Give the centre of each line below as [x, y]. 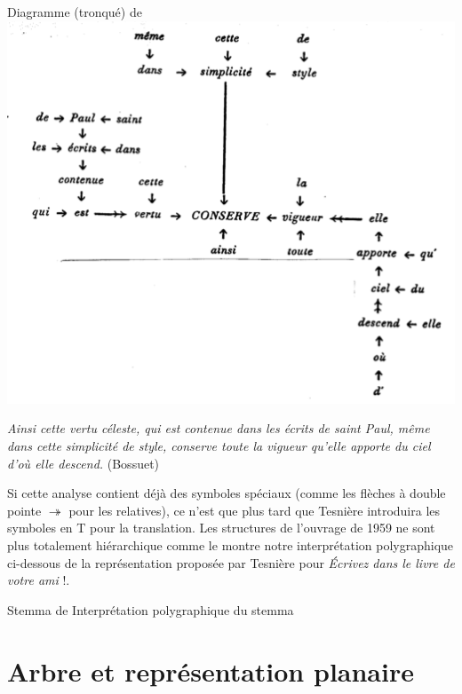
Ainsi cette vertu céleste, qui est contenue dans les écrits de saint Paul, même [219, 428]
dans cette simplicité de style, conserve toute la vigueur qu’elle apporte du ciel [219, 446]
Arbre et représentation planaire [211, 670]
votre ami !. [39, 580]
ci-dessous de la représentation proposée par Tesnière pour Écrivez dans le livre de [231, 562]
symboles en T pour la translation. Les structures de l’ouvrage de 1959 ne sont [221, 528]
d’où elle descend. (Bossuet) [84, 463]
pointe [24, 510]
